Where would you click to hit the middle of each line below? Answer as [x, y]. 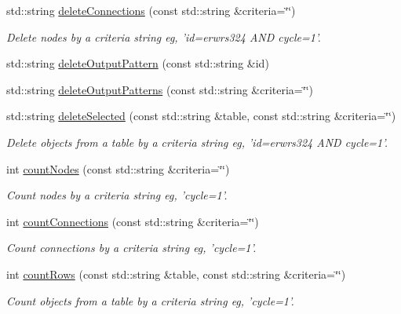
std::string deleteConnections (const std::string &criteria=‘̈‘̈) [151, 10]
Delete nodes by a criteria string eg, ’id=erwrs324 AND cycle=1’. [164, 37]
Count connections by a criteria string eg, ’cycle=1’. [131, 248]
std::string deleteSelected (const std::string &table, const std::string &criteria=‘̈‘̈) [201, 116]
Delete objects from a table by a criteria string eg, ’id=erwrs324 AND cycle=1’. [197, 142]
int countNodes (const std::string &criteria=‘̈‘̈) [118, 168]
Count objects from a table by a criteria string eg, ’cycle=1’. [150, 300]
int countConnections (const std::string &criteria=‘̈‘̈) [133, 221]
